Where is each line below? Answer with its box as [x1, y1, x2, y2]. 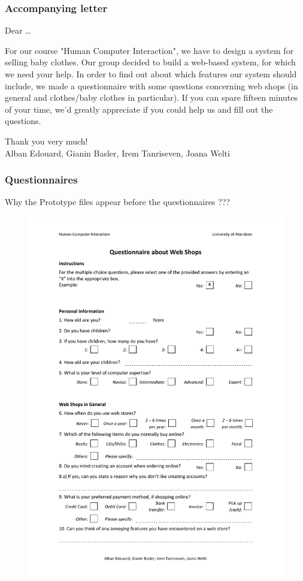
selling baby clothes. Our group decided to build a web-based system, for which [5, 56, 296, 68]
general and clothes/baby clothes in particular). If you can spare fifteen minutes [5, 91, 298, 104]
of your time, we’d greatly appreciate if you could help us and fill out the [5, 103, 273, 115]
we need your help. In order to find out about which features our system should [5, 68, 297, 80]
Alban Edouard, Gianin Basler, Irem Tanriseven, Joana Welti [5, 146, 230, 159]
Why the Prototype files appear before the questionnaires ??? [5, 195, 230, 208]
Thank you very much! [5, 134, 88, 147]
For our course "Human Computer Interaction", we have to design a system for [5, 44, 294, 56]
